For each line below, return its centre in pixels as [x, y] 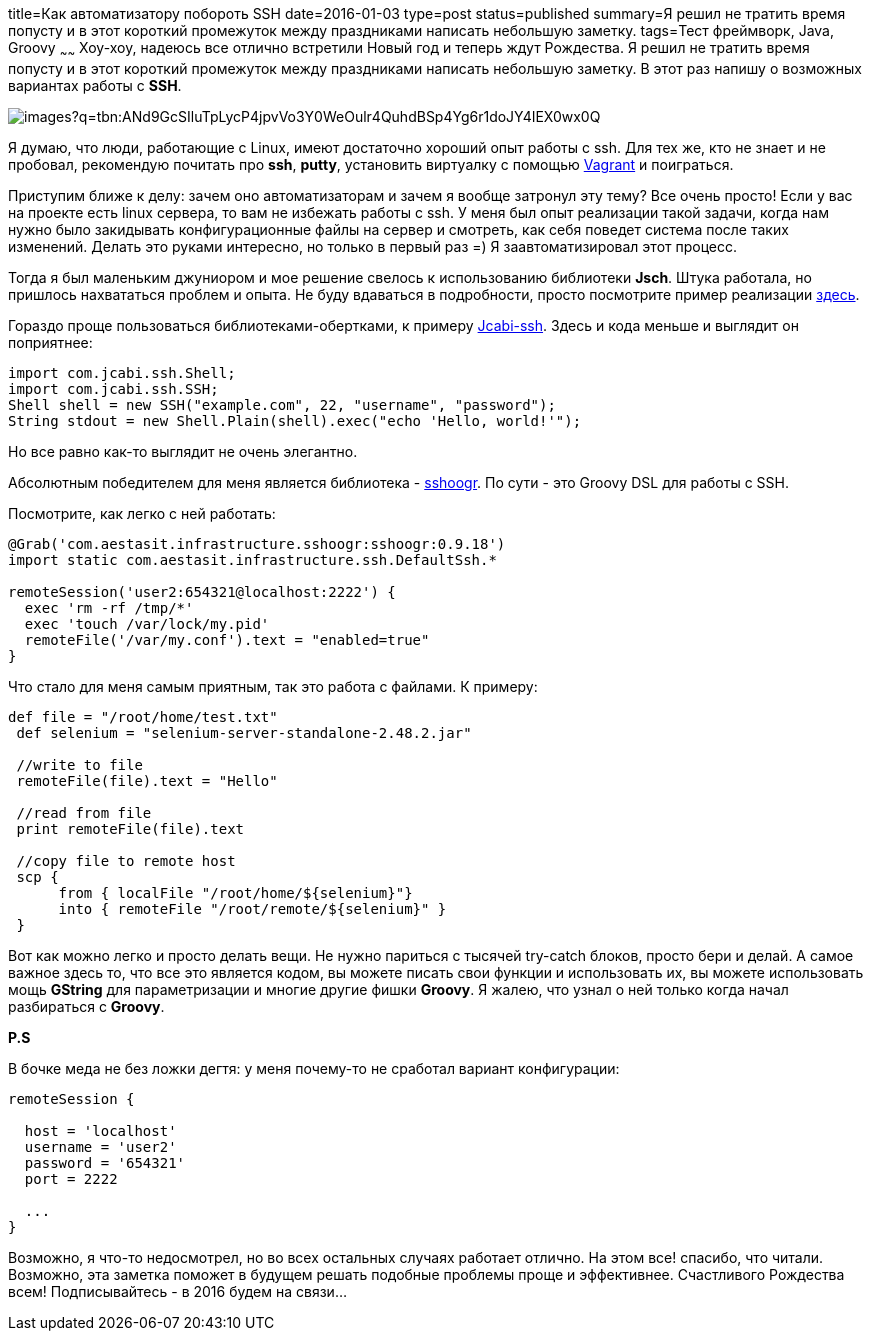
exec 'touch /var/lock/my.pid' [147, 623]
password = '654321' [105, 1162]
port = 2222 [71, 1178]
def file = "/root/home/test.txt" [143, 716]
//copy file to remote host [126, 860]
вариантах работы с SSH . [95, 85]
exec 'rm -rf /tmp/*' [109, 607]
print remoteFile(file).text [130, 828]
